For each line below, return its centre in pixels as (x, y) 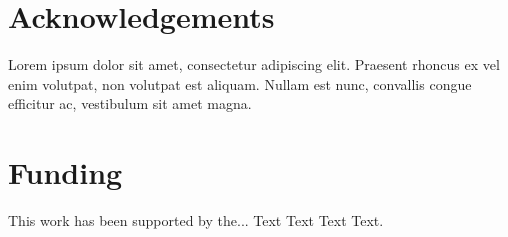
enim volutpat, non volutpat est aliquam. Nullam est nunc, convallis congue (240, 83)
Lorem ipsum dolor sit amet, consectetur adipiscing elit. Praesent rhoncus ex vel (254, 64)
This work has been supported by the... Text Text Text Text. (196, 220)
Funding (65, 172)
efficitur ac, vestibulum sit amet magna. (130, 103)
